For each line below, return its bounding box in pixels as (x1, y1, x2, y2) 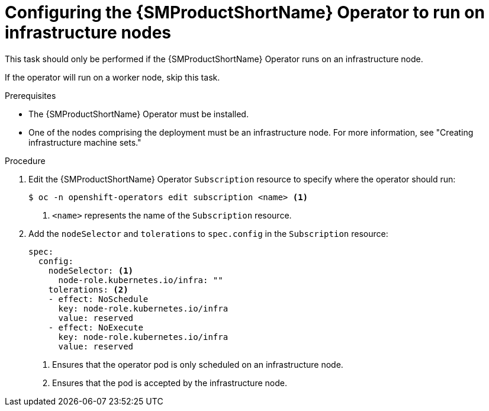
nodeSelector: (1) (48, 265, 134, 275)
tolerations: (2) (48, 284, 128, 294)
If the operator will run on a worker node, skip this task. (5, 72, 220, 82)
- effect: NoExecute (48, 322, 143, 332)
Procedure (5, 155, 46, 166)
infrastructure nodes (5, 23, 172, 43)
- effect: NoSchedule (48, 294, 149, 304)
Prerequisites (5, 90, 56, 101)
